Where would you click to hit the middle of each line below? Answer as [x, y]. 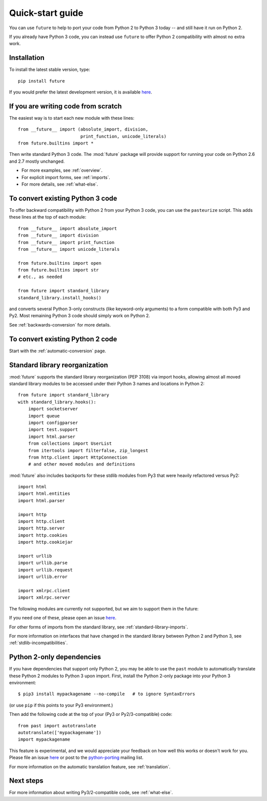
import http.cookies [43, 535]
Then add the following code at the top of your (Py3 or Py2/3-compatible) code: [91, 714]
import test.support [53, 430]
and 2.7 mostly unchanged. [37, 161]
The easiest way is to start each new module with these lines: [72, 118]
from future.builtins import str [58, 270]
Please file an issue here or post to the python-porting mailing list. [76, 757]
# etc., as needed [40, 277]
